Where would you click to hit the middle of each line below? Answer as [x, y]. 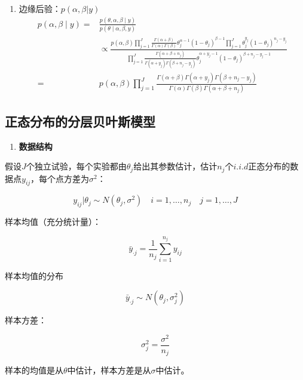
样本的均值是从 [34, 370]
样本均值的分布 [34, 275]
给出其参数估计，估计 [175, 166]
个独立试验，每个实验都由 [76, 166]
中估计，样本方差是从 [109, 370]
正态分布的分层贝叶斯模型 [80, 121]
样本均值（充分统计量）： [53, 222]
